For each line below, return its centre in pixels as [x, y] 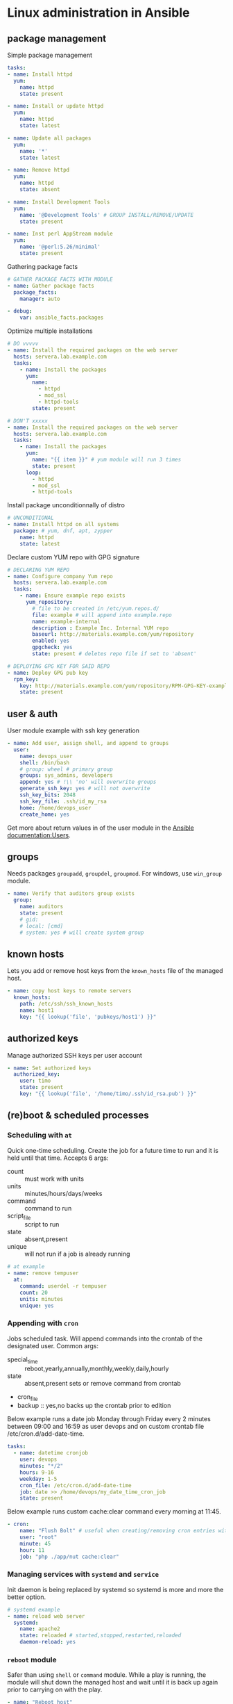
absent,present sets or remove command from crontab [103, 1383]
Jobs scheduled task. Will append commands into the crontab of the [105, 1338]
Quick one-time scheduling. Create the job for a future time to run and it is [113, 1150]
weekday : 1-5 [38, 1479]
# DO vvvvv [23, 344]
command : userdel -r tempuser [63, 1286]
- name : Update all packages [49, 138]
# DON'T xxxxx [28, 421]
